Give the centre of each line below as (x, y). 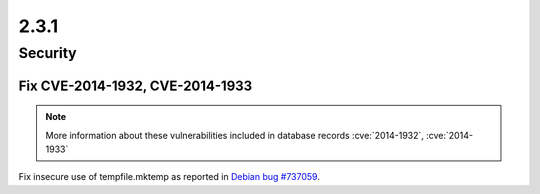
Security (47, 53)
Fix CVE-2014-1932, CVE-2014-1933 (135, 85)
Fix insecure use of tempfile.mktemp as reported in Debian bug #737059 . (169, 177)
